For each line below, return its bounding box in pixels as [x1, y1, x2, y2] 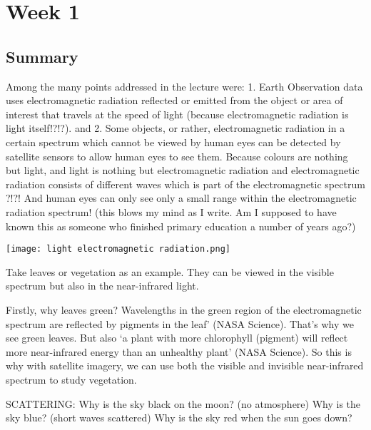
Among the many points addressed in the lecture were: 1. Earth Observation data [6, 78, 363, 93]
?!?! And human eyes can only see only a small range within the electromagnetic [6, 190, 357, 205]
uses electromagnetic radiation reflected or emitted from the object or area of [6, 93, 343, 108]
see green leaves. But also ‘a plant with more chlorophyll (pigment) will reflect [6, 330, 348, 345]
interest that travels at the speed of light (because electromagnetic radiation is [6, 106, 349, 121]
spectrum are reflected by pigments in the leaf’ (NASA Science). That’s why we [6, 316, 354, 331]
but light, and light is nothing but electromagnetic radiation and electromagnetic [6, 163, 360, 178]
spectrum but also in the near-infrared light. [6, 278, 199, 293]
